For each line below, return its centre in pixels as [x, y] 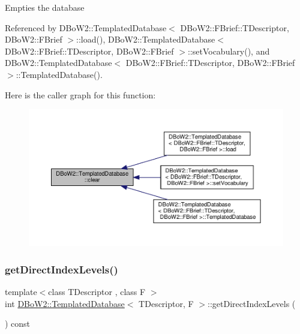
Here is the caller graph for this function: [80, 94]
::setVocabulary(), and [229, 51]
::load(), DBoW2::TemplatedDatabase [146, 39]
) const [18, 324]
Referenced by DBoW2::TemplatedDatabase [86, 27]
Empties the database [45, 7]
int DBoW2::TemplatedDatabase [65, 303]
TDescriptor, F [166, 303]
